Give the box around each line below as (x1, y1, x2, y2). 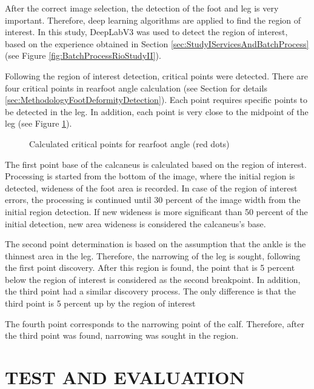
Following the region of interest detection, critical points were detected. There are (5, 69, 308, 82)
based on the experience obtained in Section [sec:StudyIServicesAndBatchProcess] (5, 37, 309, 50)
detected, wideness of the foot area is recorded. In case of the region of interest (5, 181, 298, 194)
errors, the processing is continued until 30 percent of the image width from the (5, 193, 301, 206)
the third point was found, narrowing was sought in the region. (5, 329, 239, 342)
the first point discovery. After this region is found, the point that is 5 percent (5, 261, 295, 274)
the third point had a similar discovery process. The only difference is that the (5, 285, 296, 298)
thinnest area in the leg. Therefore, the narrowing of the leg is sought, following (5, 249, 301, 262)
